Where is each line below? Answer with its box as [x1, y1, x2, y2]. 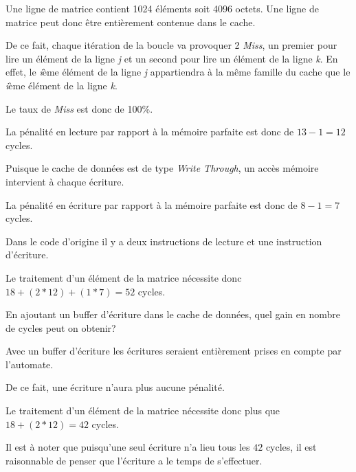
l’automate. [5, 357, 54, 371]
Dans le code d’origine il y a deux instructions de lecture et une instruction [5, 234, 322, 248]
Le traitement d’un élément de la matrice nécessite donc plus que [5, 403, 280, 418]
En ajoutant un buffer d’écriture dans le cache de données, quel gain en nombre [5, 307, 341, 322]
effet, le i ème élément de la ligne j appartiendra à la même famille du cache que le [5, 65, 351, 79]
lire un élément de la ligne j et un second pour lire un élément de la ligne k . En [5, 51, 338, 65]
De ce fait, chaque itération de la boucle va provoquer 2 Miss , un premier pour [5, 38, 337, 52]
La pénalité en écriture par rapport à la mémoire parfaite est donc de [5, 197, 298, 212]
